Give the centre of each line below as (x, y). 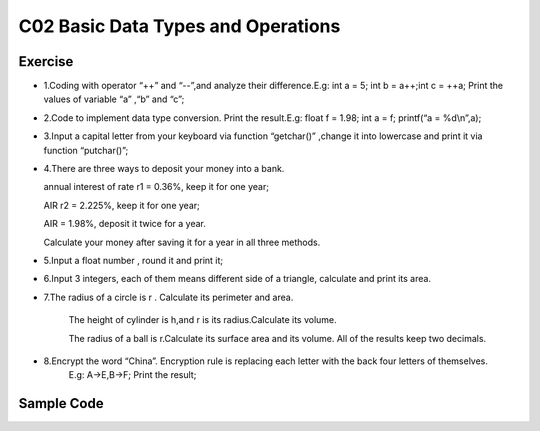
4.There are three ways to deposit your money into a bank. (164, 169)
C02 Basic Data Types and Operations (179, 26)
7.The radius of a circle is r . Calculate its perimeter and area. (168, 297)
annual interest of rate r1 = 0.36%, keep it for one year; (156, 187)
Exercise (46, 61)
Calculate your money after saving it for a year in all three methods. (182, 242)
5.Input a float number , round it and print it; (133, 260)
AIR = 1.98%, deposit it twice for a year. (125, 224)
